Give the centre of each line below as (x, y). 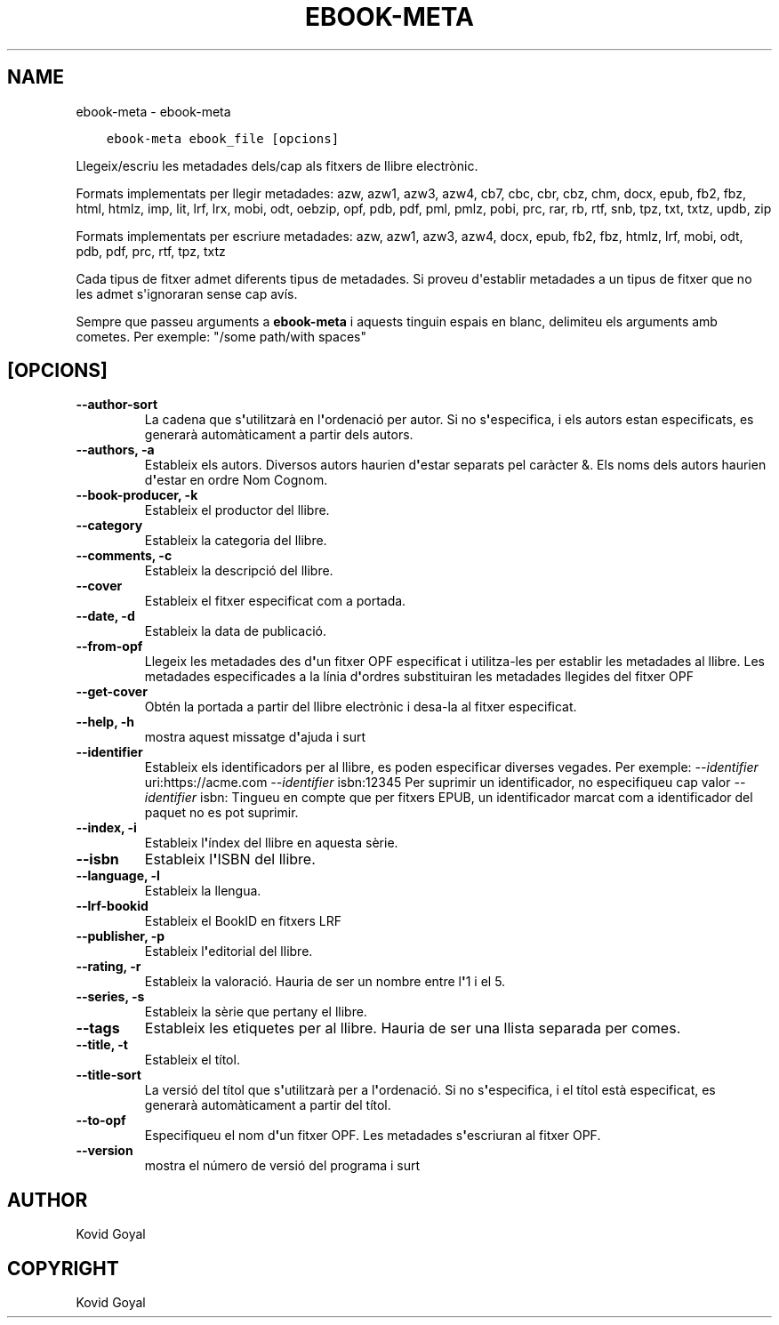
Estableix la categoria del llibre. (236, 541)
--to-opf (101, 1120)
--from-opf (109, 646)
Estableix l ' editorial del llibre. (229, 952)
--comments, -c (124, 556)
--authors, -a (115, 450)
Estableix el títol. (192, 1060)
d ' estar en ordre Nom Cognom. (236, 480)
